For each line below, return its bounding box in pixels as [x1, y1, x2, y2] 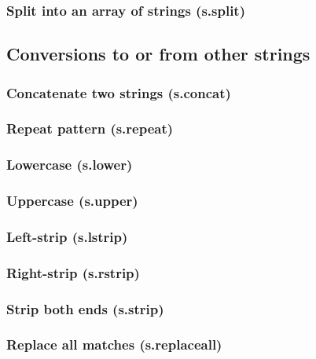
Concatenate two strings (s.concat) [6, 82, 231, 102]
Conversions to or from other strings [6, 42, 310, 66]
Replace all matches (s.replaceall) [6, 335, 222, 354]
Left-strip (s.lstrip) [6, 226, 128, 246]
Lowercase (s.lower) [6, 155, 133, 174]
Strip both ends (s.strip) [6, 299, 164, 318]
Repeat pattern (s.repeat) [6, 119, 174, 138]
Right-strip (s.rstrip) [6, 262, 140, 282]
